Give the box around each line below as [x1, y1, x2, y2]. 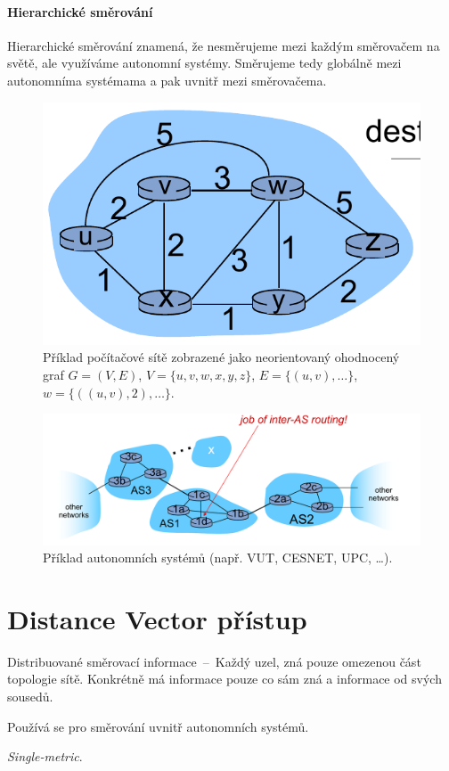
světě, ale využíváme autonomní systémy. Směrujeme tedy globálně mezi [7, 53, 402, 72]
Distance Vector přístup [7, 600, 307, 636]
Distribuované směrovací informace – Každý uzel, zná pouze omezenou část [7, 652, 421, 670]
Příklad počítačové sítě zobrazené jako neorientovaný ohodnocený [43, 348, 400, 366]
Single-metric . [7, 747, 83, 766]
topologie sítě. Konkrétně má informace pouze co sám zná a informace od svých [7, 669, 442, 688]
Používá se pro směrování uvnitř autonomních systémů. [7, 717, 309, 735]
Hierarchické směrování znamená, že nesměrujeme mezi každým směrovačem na [7, 36, 440, 54]
